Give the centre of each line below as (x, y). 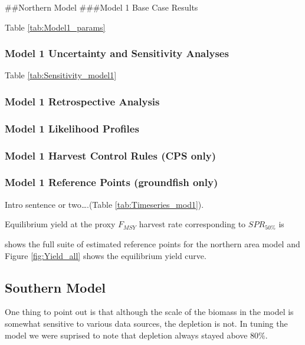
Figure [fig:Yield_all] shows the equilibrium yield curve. (106, 255)
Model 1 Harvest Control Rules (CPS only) (110, 155)
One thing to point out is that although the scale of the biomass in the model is (149, 312)
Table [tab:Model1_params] (55, 27)
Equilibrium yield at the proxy (60, 224)
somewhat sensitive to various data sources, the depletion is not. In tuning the (146, 323)
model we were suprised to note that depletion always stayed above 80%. (136, 335)
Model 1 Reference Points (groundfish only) (111, 182)
